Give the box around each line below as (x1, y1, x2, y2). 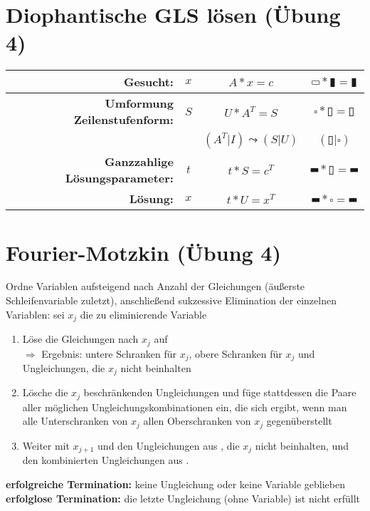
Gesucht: (123, 73, 174, 91)
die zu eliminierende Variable (80, 306, 207, 321)
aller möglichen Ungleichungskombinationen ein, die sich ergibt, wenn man (22, 399, 347, 414)
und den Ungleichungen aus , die (97, 438, 240, 453)
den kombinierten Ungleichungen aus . (22, 453, 189, 468)
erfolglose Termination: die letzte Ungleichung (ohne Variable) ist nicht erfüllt (6, 490, 360, 505)
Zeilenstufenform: (73, 111, 174, 128)
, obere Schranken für (189, 346, 282, 361)
